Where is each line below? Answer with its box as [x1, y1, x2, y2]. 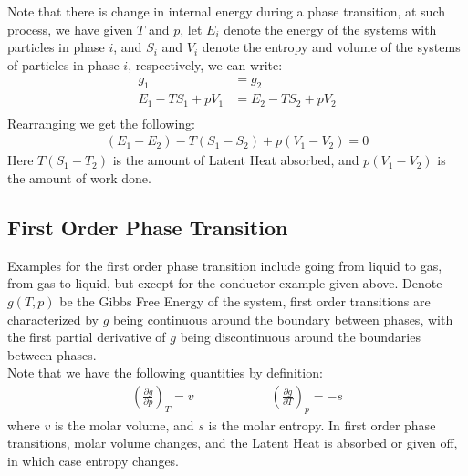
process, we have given [7, 19, 133, 38]
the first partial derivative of [7, 327, 166, 347]
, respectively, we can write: [128, 55, 283, 74]
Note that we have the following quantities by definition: [7, 363, 323, 382]
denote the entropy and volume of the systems [202, 37, 461, 57]
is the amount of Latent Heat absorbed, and [112, 150, 359, 170]
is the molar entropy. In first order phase [208, 415, 436, 434]
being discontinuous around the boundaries [180, 327, 421, 347]
